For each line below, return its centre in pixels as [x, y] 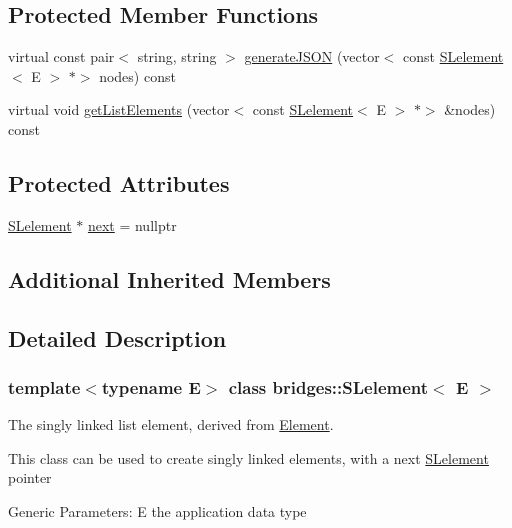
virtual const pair [61, 56]
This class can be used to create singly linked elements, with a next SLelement [248, 457]
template [44, 386]
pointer [30, 477]
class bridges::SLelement [328, 386]
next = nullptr [132, 224]
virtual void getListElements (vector [119, 109]
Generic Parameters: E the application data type [157, 510]
